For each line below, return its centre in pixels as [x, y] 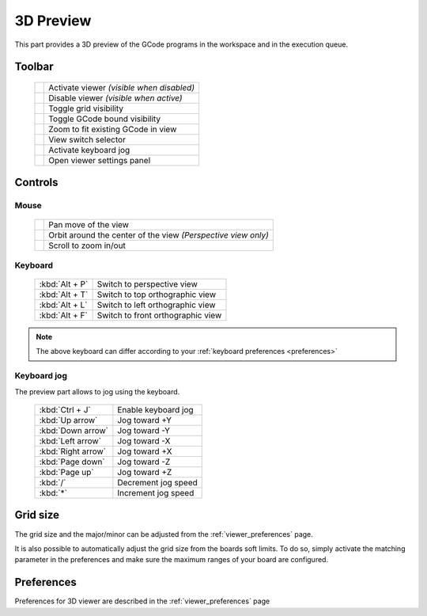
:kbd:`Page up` [66, 473]
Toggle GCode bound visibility [105, 119]
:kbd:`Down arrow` [74, 431]
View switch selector [87, 139]
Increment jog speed [156, 493]
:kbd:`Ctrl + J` [65, 410]
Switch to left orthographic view [157, 305]
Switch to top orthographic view [157, 295]
